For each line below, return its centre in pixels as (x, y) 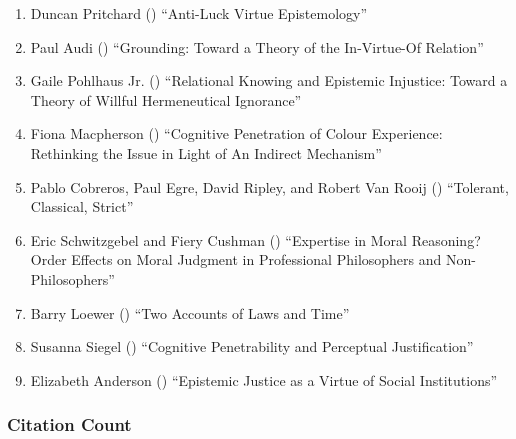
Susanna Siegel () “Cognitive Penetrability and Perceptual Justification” (252, 346)
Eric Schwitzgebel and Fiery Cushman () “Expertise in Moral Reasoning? (255, 239)
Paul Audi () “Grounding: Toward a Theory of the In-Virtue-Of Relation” (257, 46)
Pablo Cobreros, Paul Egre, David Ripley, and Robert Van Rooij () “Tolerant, (269, 186)
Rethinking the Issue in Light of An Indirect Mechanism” (206, 152)
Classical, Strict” (82, 206)
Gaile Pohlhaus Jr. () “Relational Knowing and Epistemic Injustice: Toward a (269, 80)
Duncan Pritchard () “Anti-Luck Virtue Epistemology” (199, 13)
